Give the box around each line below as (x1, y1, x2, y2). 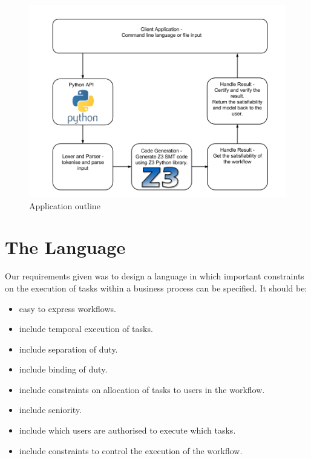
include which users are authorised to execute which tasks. (19, 424, 236, 437)
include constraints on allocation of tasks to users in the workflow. (19, 383, 265, 396)
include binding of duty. (19, 363, 108, 376)
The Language (5, 235, 126, 259)
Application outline (29, 199, 100, 212)
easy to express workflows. (19, 302, 116, 314)
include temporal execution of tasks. (19, 322, 153, 335)
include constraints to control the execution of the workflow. (19, 444, 243, 457)
